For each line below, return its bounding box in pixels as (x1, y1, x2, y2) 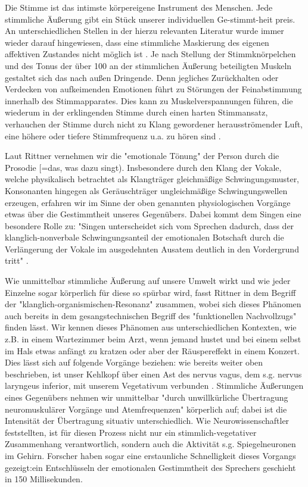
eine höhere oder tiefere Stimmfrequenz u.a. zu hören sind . (5, 129, 221, 142)
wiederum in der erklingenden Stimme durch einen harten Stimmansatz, (5, 106, 268, 118)
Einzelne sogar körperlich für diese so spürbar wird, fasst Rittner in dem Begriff (5, 286, 296, 298)
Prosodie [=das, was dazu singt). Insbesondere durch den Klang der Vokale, (5, 161, 282, 173)
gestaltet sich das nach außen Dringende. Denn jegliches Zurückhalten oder (5, 71, 279, 83)
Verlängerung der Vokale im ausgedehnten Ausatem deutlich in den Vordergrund (5, 242, 299, 255)
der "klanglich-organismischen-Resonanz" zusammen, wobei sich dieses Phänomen (5, 298, 301, 310)
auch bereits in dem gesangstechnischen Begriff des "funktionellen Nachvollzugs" (5, 309, 297, 321)
